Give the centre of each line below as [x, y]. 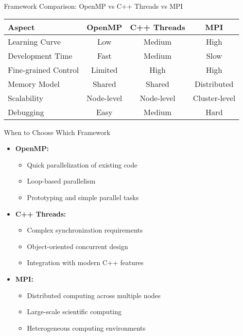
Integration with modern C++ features [85, 262]
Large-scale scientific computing [74, 311]
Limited [104, 69]
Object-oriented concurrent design [78, 246]
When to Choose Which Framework [57, 132]
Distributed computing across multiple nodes [94, 295]
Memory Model [34, 84]
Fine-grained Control [43, 69]
